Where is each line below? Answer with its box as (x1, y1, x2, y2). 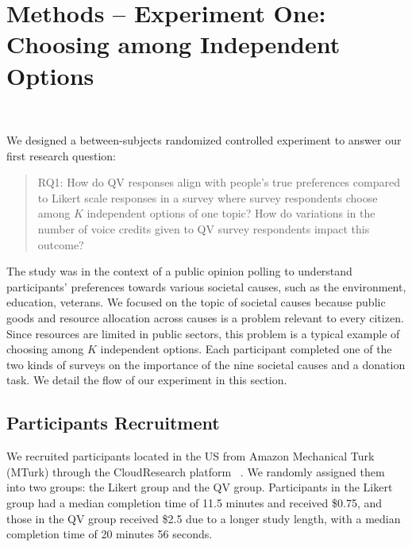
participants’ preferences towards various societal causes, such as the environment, (6, 278, 406, 295)
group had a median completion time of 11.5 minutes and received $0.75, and (6, 494, 383, 510)
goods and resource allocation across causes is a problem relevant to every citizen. (6, 310, 404, 326)
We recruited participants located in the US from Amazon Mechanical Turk (6, 448, 375, 464)
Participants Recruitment (6, 410, 220, 435)
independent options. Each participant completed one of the (100, 341, 392, 357)
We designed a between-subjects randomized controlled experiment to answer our (6, 132, 402, 148)
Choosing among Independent (6, 28, 341, 60)
